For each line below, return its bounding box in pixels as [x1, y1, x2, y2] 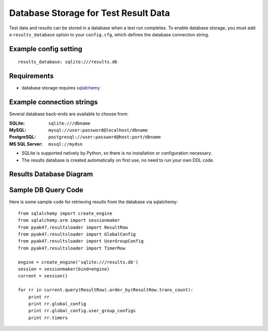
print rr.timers [28, 315, 68, 321]
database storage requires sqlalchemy [21, 85, 100, 91]
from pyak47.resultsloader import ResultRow [18, 224, 129, 230]
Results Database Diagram [9, 170, 93, 178]
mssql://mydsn [48, 141, 83, 147]
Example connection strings [9, 98, 98, 106]
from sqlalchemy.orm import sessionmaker [18, 218, 120, 223]
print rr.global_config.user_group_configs [28, 308, 136, 314]
